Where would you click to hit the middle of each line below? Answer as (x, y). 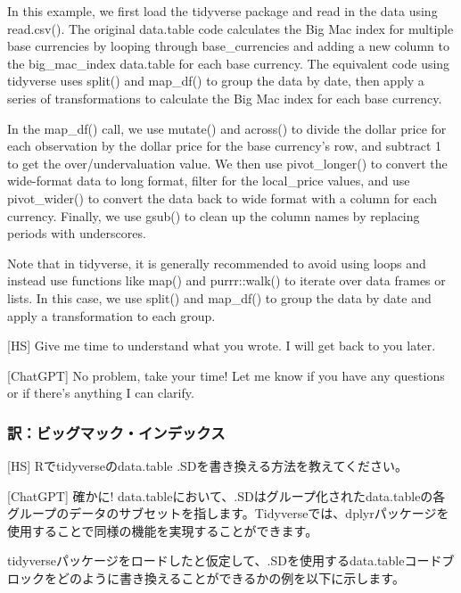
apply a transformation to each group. (111, 315)
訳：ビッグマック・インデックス (116, 432)
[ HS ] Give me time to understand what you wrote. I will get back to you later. (222, 346)
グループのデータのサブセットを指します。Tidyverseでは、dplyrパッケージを (228, 513)
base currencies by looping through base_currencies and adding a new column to (228, 46)
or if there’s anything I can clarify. (101, 393)
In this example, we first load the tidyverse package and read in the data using (222, 11)
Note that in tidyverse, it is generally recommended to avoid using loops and (217, 263)
